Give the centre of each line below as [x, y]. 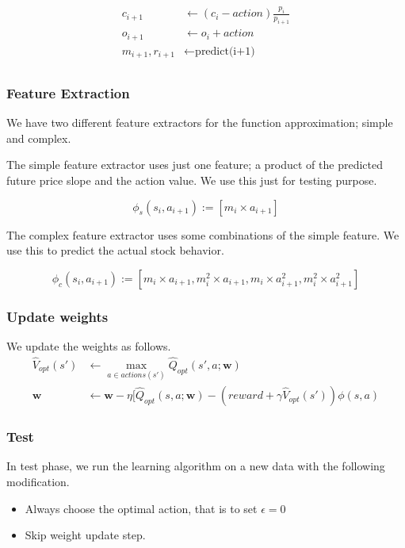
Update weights [57, 316]
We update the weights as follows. [89, 346]
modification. [38, 481]
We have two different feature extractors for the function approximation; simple [200, 123]
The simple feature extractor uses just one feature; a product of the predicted [195, 165]
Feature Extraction [68, 93]
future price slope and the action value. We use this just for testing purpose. [192, 180]
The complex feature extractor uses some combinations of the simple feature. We [203, 234]
